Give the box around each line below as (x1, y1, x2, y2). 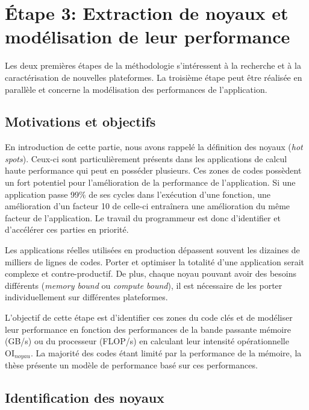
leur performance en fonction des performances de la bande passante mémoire (5, 323, 291, 335)
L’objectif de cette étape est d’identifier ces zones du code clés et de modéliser (5, 311, 293, 324)
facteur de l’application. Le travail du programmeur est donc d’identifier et (5, 211, 281, 224)
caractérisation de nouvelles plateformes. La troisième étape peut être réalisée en (5, 71, 302, 83)
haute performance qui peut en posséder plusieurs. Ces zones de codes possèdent (5, 164, 302, 177)
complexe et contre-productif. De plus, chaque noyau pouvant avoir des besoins (5, 267, 297, 280)
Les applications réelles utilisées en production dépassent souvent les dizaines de (5, 244, 300, 256)
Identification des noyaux (5, 388, 164, 407)
